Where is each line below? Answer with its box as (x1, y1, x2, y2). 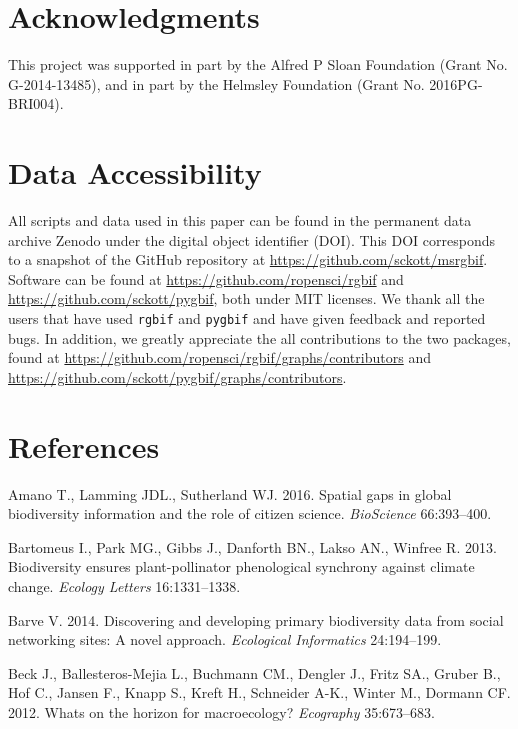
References (8, 425, 160, 466)
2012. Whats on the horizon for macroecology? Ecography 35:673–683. (8, 701, 435, 722)
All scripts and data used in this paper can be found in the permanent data (8, 210, 472, 231)
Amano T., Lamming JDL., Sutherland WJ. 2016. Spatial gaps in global (8, 483, 452, 504)
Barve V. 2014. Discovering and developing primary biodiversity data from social (8, 609, 504, 630)
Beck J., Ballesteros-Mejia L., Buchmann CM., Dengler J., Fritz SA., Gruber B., (8, 662, 501, 683)
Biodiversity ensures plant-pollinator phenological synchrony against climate (8, 556, 475, 577)
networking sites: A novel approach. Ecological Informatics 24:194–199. (8, 629, 442, 650)
